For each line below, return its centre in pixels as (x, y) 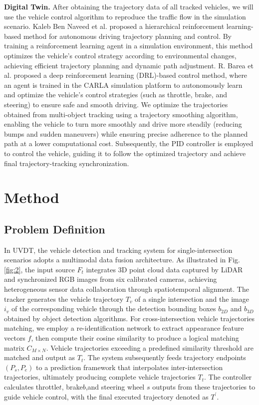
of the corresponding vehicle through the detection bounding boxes (114, 308)
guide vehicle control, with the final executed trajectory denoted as (106, 396)
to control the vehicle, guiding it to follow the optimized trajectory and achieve (125, 153)
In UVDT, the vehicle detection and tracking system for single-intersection (118, 250)
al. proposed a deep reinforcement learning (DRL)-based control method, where (126, 75)
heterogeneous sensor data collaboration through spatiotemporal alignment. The (127, 289)
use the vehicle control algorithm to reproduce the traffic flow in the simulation (125, 16)
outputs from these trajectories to (204, 386)
